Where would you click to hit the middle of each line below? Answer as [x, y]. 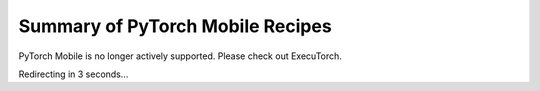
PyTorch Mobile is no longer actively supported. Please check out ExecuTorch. [180, 56]
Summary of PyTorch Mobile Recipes [175, 26]
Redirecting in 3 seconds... [73, 74]
